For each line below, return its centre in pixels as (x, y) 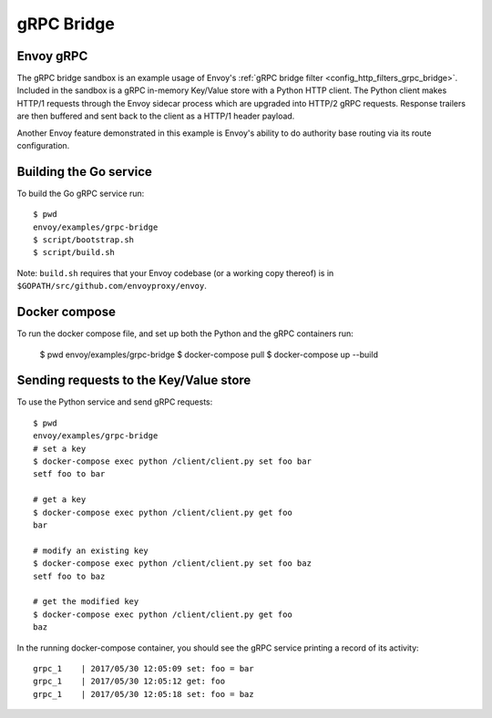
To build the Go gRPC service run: (81, 193)
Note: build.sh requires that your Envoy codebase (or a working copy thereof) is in (175, 272)
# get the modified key (86, 602)
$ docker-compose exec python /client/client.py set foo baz (172, 564)
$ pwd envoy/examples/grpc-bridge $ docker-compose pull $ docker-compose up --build (209, 354)
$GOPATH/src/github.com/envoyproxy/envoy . (112, 286)
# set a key (60, 448)
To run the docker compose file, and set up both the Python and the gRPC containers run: (185, 333)
